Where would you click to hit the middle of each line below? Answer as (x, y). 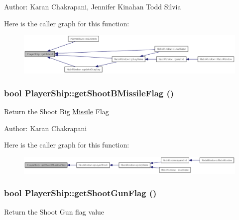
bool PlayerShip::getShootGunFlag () (80, 193)
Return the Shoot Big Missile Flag (57, 111)
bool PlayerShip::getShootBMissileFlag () (89, 93)
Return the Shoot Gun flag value (54, 211)
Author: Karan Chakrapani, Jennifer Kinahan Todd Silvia (93, 6)
